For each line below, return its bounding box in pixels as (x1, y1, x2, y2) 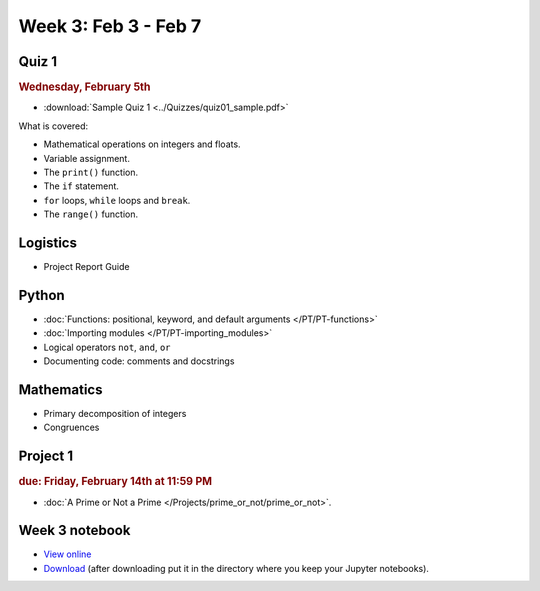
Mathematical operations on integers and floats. (43, 138, 241, 150)
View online (43, 548, 92, 560)
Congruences (43, 421, 100, 434)
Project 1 (18, 448, 74, 465)
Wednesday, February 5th (18, 80, 151, 94)
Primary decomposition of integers (43, 407, 187, 419)
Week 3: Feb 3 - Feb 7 (18, 15, 202, 37)
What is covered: (18, 120, 89, 132)
